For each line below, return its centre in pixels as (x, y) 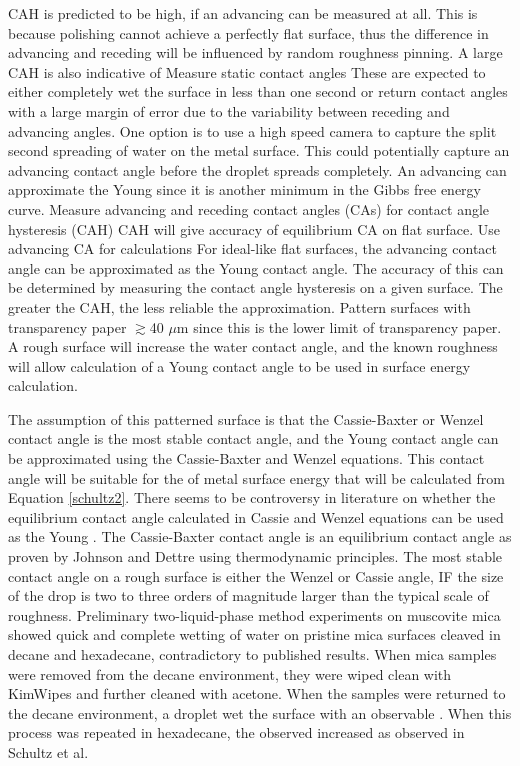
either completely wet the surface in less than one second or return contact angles (258, 91)
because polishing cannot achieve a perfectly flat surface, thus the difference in (248, 32)
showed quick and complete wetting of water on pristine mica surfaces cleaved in (254, 634)
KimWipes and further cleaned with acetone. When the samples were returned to (257, 693)
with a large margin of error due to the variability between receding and (229, 110)
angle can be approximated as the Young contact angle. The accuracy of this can (256, 267)
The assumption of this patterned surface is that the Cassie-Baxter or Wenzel (246, 418)
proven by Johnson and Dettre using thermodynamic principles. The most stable (255, 556)
